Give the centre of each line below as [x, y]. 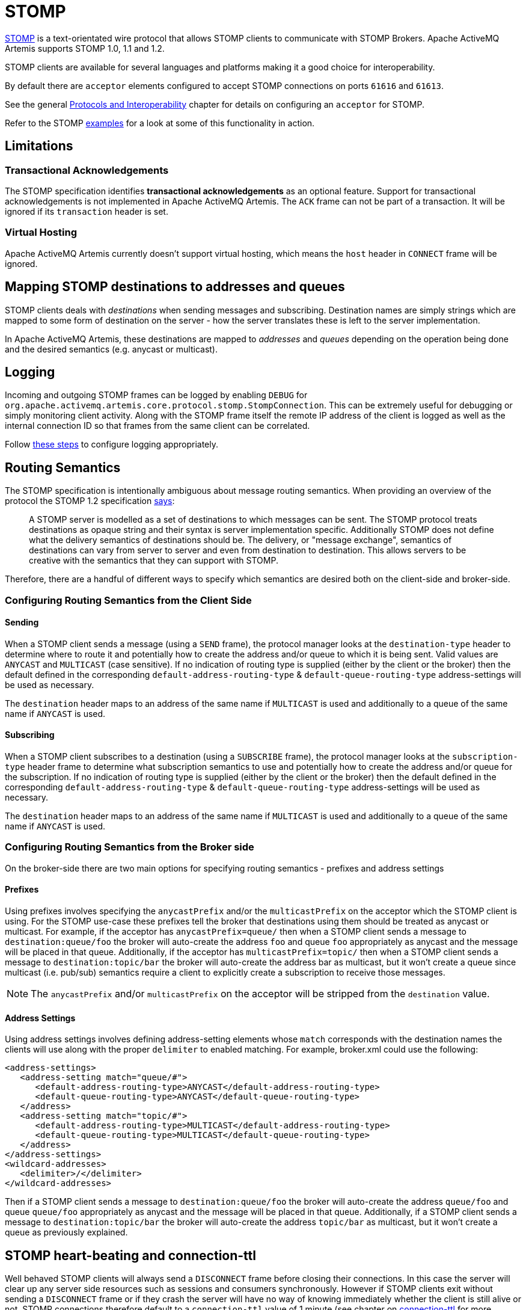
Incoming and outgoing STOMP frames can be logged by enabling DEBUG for [156, 395]
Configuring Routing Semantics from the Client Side [128, 600]
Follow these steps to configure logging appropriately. [112, 444]
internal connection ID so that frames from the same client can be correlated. [157, 426]
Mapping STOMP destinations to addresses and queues [175, 287]
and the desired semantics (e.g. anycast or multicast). [112, 349]
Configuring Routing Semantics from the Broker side [130, 847]
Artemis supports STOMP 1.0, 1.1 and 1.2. [85, 48]
